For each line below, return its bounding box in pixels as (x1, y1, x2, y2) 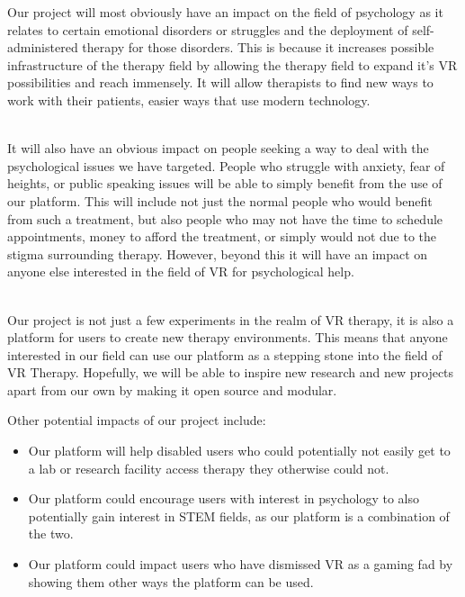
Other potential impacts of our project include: (7, 411, 266, 430)
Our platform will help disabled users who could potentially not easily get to (28, 441, 451, 460)
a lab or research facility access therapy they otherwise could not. (28, 458, 389, 477)
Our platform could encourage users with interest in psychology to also (28, 489, 419, 508)
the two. (28, 524, 74, 543)
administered (7, 38, 78, 57)
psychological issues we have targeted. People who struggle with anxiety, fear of (7, 156, 445, 175)
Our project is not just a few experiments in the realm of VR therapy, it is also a (7, 310, 454, 329)
